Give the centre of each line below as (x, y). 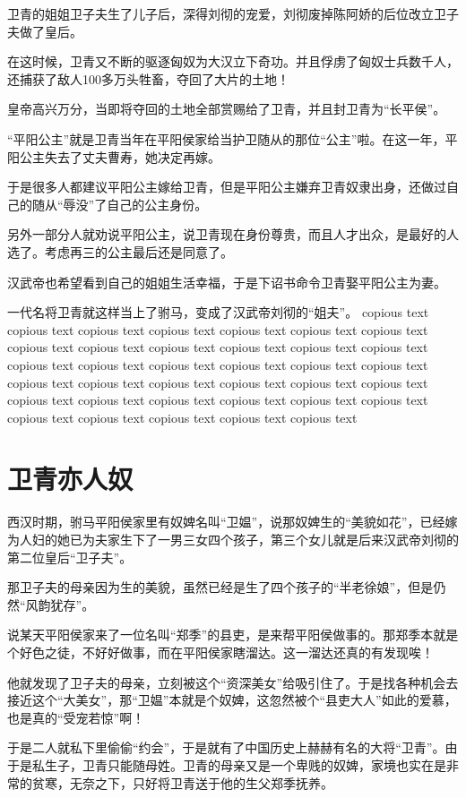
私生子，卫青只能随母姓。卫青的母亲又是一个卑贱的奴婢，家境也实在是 (239, 764)
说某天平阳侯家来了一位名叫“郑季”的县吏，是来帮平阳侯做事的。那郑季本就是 (233, 635)
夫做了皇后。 (45, 31)
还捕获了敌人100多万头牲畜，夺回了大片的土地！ (148, 78)
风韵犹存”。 (60, 604)
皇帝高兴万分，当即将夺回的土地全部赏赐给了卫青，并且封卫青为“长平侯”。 (227, 109)
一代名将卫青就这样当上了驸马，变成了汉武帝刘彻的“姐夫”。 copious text (218, 312)
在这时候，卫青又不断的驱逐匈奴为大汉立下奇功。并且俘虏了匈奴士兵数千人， (233, 61)
